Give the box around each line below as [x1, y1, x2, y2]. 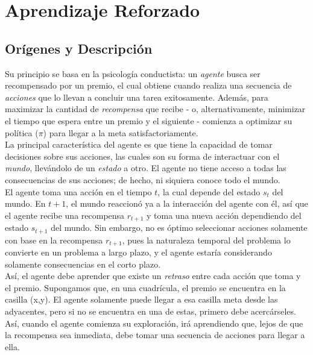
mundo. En [5, 197, 46, 210]
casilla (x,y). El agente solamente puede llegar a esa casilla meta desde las [5, 293, 278, 306]
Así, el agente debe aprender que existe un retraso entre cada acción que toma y [5, 269, 301, 282]
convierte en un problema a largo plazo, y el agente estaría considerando [5, 246, 272, 259]
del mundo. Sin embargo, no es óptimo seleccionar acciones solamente [51, 221, 308, 234]
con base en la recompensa [5, 233, 103, 246]
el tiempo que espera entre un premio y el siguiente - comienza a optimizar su [5, 114, 292, 127]
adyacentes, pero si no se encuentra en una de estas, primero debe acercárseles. [5, 305, 296, 318]
